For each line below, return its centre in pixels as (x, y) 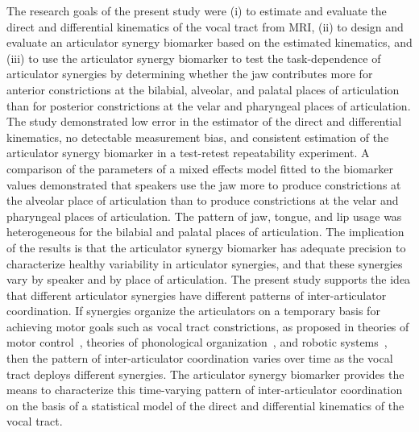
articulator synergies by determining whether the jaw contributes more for (190, 74)
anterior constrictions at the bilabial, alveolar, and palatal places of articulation (203, 89)
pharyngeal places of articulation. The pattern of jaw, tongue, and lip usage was (204, 216)
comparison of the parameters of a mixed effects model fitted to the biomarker (200, 168)
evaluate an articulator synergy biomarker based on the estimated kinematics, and (209, 42)
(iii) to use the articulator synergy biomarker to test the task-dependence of (194, 58)
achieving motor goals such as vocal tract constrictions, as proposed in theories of (208, 326)
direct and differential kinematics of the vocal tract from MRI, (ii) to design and (205, 26)
